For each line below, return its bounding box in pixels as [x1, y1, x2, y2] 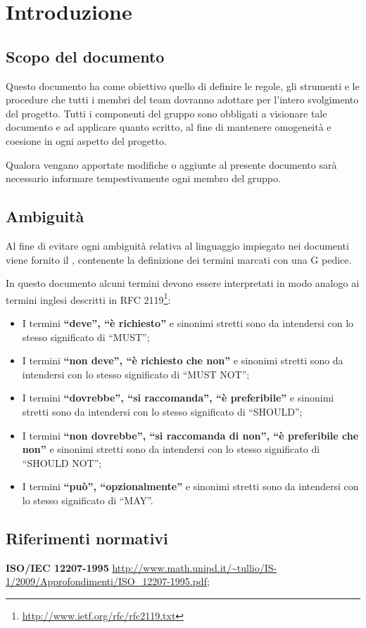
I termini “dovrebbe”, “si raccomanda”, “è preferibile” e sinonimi [22, 390, 334, 405]
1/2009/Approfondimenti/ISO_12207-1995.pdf [6, 574, 207, 589]
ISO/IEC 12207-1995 [6, 560, 109, 575]
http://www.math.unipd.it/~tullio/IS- [112, 560, 277, 575]
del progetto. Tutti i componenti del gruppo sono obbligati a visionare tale [6, 105, 327, 120]
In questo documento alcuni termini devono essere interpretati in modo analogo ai [6, 276, 360, 290]
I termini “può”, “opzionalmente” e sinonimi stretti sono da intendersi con [22, 479, 359, 494]
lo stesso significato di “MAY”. [22, 492, 153, 507]
